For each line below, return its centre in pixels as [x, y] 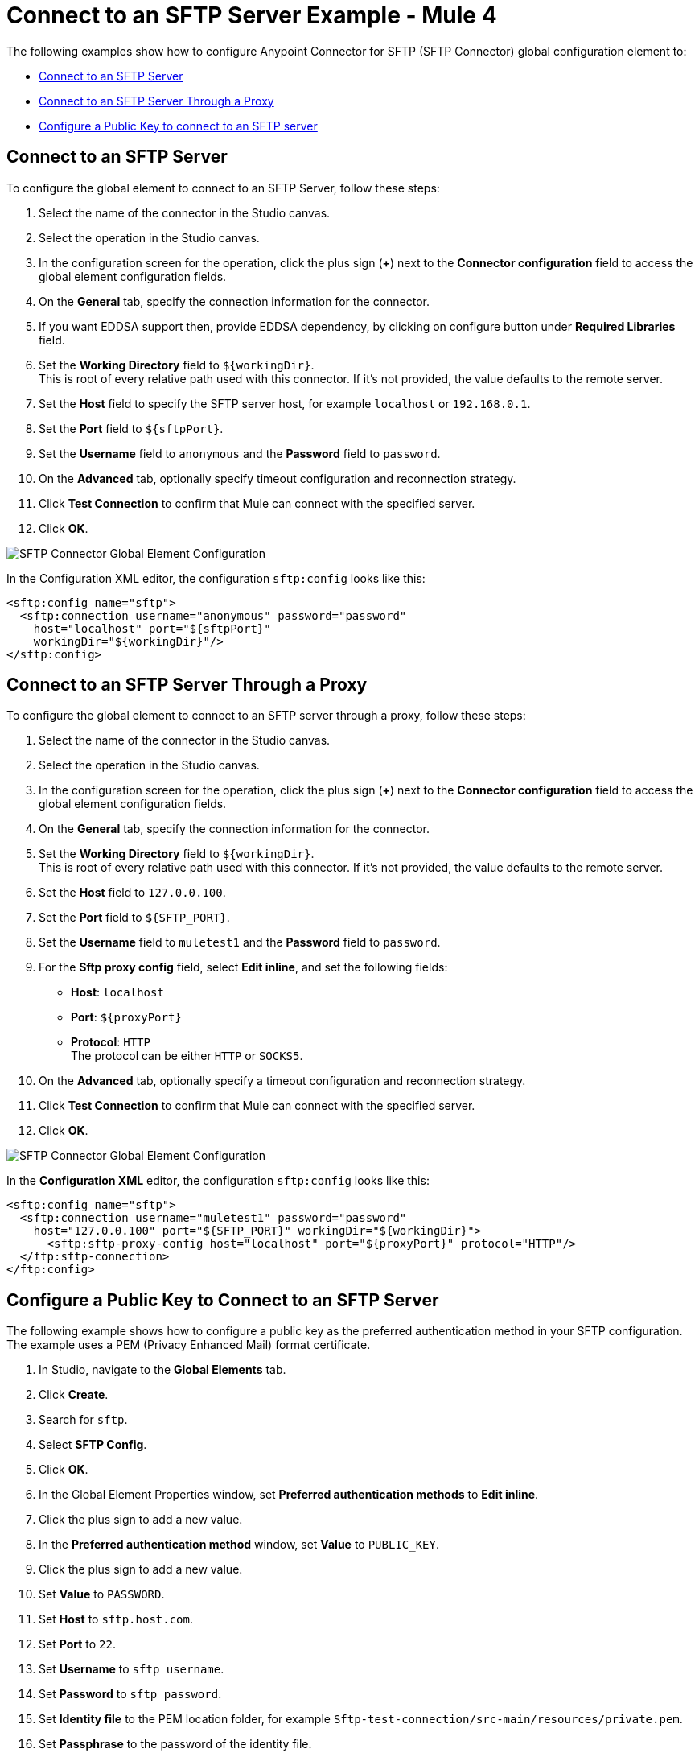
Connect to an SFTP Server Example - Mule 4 [252, 15]
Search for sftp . [83, 1420]
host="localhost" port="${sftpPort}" [152, 628]
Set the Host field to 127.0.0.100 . [132, 893]
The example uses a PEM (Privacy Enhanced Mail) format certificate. [189, 1345]
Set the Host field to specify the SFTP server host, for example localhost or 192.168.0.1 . [285, 403]
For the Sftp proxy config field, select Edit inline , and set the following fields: [243, 967]
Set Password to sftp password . [130, 1694]
